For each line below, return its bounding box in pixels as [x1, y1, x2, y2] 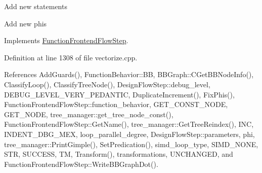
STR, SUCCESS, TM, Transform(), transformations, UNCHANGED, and [4, 149, 233, 159]
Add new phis [4, 18, 47, 28]
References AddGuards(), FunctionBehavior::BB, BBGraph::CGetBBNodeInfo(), [4, 69, 254, 80]
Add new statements [4, 1, 67, 11]
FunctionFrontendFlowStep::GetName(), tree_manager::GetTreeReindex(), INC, [4, 119, 254, 129]
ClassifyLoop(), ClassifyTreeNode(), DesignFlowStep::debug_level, [4, 79, 210, 89]
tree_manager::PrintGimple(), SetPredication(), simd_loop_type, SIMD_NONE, [4, 139, 258, 149]
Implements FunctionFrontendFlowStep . [4, 35, 128, 46]
